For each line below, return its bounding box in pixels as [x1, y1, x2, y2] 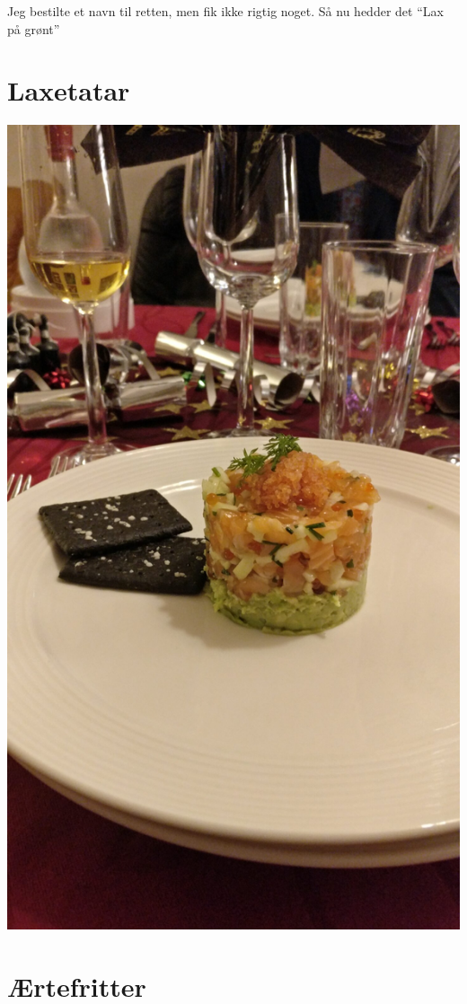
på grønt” [7, 19, 60, 38]
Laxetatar [7, 72, 130, 109]
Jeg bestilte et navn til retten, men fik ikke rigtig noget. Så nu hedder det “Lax [7, 2, 444, 20]
